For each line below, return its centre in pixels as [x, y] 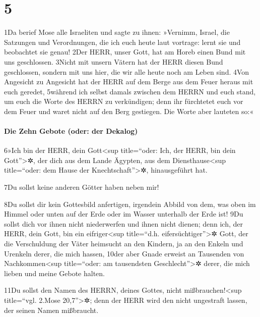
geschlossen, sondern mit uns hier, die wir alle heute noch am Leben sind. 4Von [127, 71]
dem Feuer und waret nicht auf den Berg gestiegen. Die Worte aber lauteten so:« [129, 111]
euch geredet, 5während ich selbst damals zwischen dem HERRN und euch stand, [130, 91]
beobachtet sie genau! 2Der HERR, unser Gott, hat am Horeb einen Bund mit [125, 52]
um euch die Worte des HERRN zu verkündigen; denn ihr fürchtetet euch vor [124, 101]
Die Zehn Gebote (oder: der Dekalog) [71, 131]
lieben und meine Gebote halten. [55, 273]
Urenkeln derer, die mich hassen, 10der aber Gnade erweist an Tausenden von [124, 253]
